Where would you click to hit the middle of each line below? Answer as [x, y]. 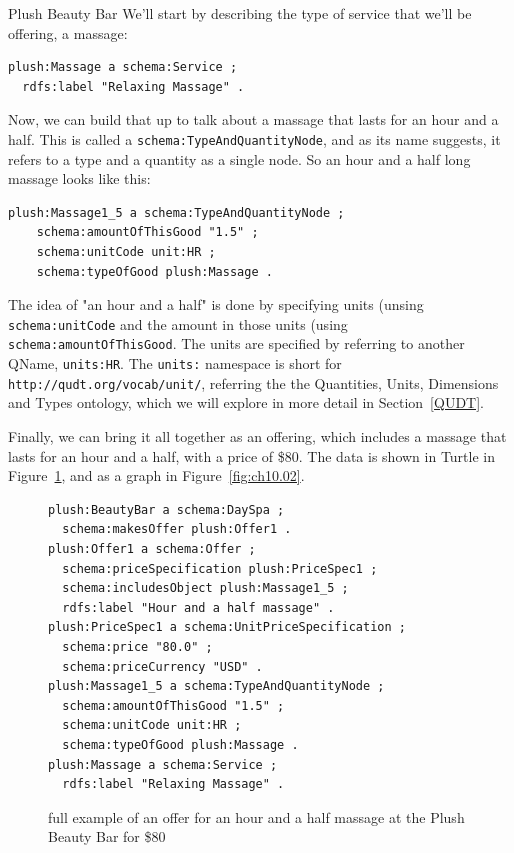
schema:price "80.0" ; [137, 646]
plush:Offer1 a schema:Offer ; [152, 548]
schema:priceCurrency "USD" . [162, 666]
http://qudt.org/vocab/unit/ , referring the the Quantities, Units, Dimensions [253, 382]
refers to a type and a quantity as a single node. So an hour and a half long [239, 158]
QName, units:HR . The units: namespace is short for [175, 363]
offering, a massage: [68, 32]
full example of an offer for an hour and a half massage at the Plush [256, 816]
